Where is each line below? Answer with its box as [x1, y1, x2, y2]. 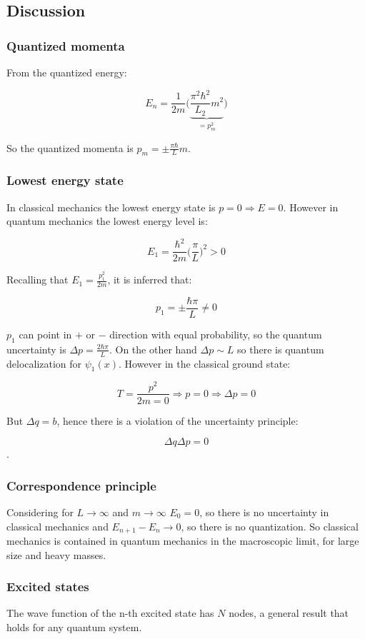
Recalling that [6, 272, 69, 287]
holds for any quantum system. [6, 620, 142, 635]
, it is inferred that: [107, 272, 192, 287]
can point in [19, 327, 72, 342]
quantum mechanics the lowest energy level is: [6, 213, 208, 228]
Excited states [6, 578, 89, 595]
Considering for [6, 504, 74, 519]
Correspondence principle [6, 476, 156, 494]
